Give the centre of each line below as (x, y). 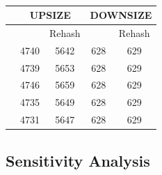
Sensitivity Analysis (78, 160)
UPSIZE (50, 15)
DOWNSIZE (121, 15)
